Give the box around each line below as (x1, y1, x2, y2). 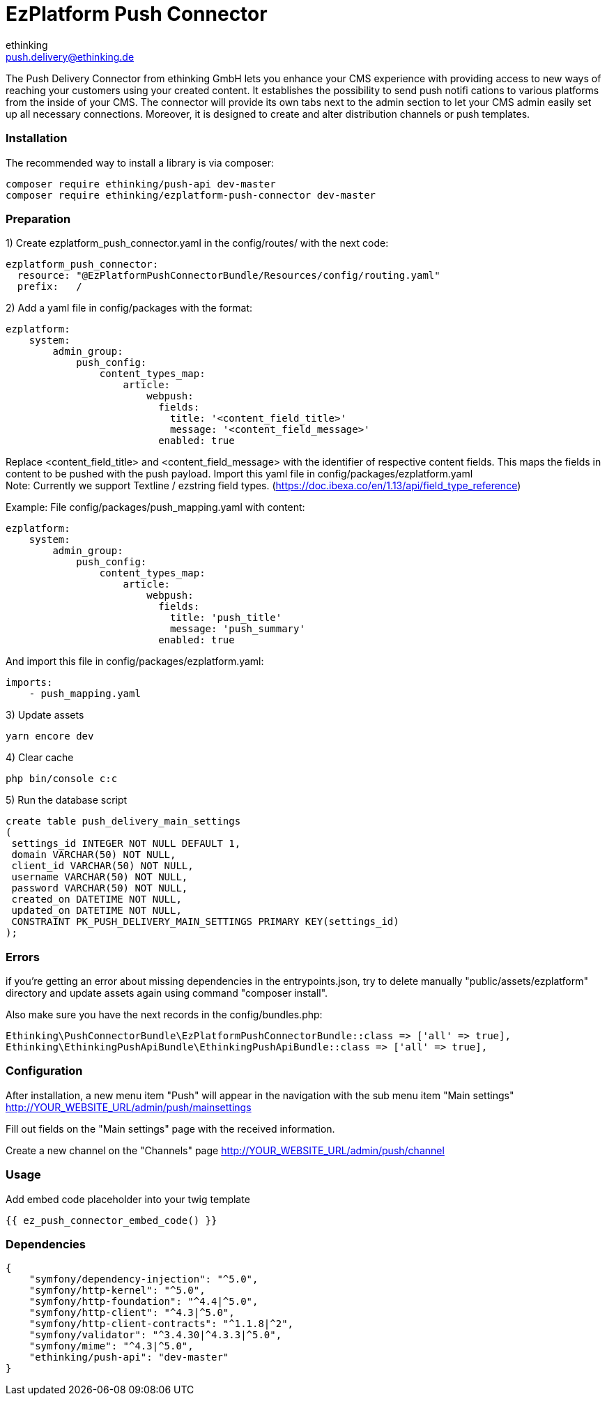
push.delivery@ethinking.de (6, 50, 135, 63)
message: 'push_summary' (170, 623, 305, 635)
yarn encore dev (6, 730, 94, 742)
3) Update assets (6, 709, 84, 721)
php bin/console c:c (6, 773, 118, 785)
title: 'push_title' (170, 612, 282, 624)
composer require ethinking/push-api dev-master (6, 178, 276, 190)
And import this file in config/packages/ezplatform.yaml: (6, 655, 264, 668)
